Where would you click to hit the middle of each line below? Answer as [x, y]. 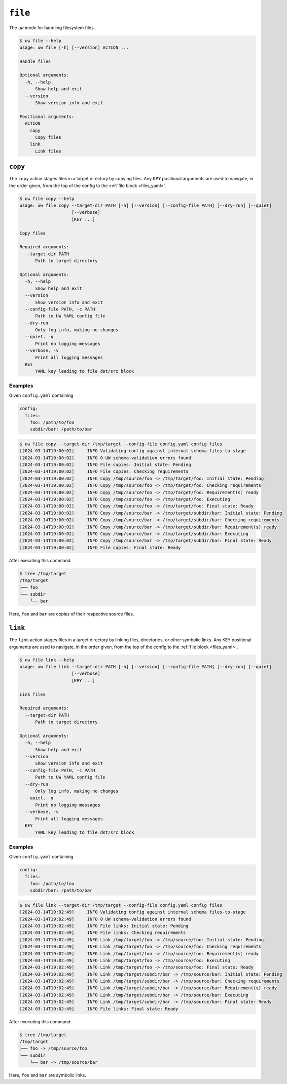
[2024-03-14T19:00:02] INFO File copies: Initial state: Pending [105, 465]
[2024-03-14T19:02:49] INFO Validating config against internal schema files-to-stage [133, 912]
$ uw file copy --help [47, 198]
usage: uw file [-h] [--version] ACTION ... [74, 47]
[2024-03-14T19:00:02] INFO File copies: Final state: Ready [100, 547]
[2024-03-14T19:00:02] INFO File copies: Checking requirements [104, 472]
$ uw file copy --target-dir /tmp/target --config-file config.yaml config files [121, 444]
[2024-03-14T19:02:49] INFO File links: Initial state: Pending [104, 926]
